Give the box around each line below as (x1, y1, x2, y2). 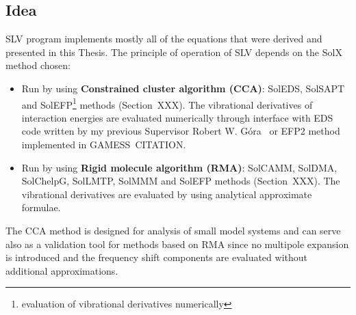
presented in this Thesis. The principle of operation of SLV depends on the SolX (5, 44, 342, 59)
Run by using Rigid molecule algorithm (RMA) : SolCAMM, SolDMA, (21, 160, 338, 174)
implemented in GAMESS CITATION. (21, 137, 186, 152)
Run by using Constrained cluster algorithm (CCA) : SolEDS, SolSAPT (21, 81, 345, 95)
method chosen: (5, 58, 71, 72)
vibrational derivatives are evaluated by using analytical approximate (21, 187, 312, 201)
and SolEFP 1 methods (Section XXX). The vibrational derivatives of (21, 95, 313, 111)
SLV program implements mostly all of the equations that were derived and (5, 31, 322, 46)
